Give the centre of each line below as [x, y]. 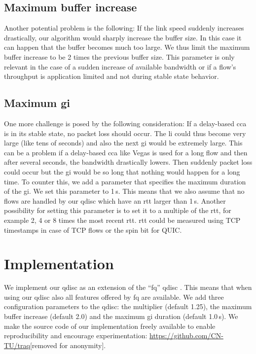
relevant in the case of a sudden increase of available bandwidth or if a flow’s [120, 66]
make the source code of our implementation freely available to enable [110, 326]
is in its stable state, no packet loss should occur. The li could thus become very [125, 133]
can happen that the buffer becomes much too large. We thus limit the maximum [127, 47]
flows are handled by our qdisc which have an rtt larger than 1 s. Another [115, 200]
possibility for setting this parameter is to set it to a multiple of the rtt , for [118, 210]
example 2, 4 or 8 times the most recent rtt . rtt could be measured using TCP [122, 220]
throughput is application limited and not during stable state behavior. [111, 76]
